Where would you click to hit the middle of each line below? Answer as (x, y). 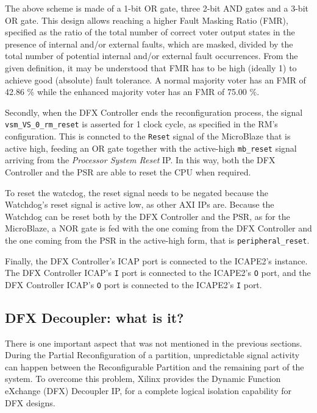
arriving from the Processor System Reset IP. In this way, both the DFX (140, 160)
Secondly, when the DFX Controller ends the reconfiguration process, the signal (154, 112)
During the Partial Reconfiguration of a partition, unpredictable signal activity (152, 355)
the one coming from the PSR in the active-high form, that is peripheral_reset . (157, 240)
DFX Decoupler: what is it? (94, 317)
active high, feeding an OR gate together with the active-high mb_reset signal (151, 148)
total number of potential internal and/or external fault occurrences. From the (151, 56)
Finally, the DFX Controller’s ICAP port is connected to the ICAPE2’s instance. (156, 260)
